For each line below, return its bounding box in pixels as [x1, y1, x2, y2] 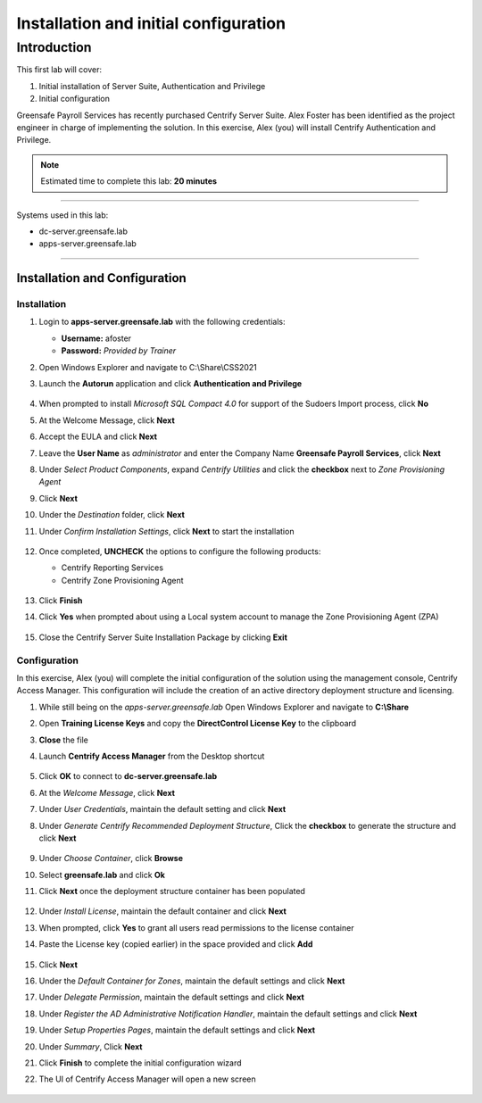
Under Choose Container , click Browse [38, 853, 183, 864]
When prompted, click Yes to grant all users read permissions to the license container [38, 922, 354, 933]
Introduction [16, 39, 92, 55]
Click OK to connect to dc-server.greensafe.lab [38, 771, 218, 782]
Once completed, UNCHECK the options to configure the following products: [38, 545, 321, 557]
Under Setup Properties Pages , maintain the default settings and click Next [38, 1024, 316, 1035]
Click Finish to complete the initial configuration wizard [38, 1057, 242, 1068]
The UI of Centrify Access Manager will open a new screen [38, 1074, 256, 1084]
